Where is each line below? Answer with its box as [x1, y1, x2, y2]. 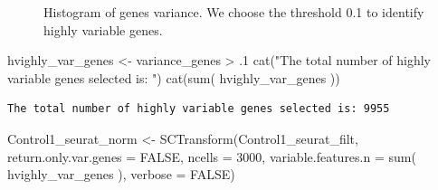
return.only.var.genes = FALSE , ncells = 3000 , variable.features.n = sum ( [7, 147, 416, 166]
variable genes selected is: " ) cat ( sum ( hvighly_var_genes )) [7, 68, 340, 87]
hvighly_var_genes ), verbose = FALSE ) [7, 165, 235, 184]
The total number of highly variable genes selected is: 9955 [7, 102, 390, 116]
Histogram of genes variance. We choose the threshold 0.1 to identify [43, 3, 424, 21]
